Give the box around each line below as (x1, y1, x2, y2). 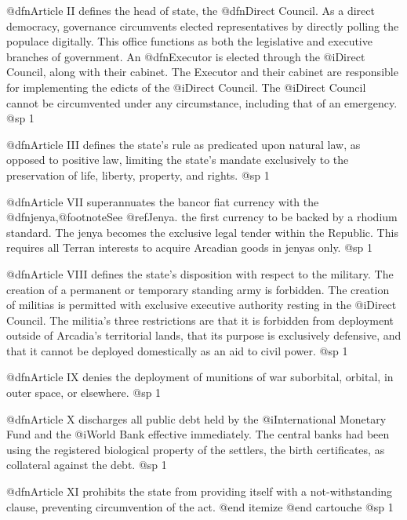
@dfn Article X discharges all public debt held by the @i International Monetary (6, 410, 387, 427)
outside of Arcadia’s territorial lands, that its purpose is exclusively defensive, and (6, 327, 402, 344)
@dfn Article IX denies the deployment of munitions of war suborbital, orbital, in (6, 369, 394, 385)
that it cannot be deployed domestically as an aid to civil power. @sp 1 (6, 342, 348, 358)
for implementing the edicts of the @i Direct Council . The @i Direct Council (6, 78, 366, 95)
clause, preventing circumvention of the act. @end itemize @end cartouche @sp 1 (6, 498, 394, 515)
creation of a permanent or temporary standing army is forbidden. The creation (6, 281, 390, 297)
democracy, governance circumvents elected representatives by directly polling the (6, 17, 399, 34)
